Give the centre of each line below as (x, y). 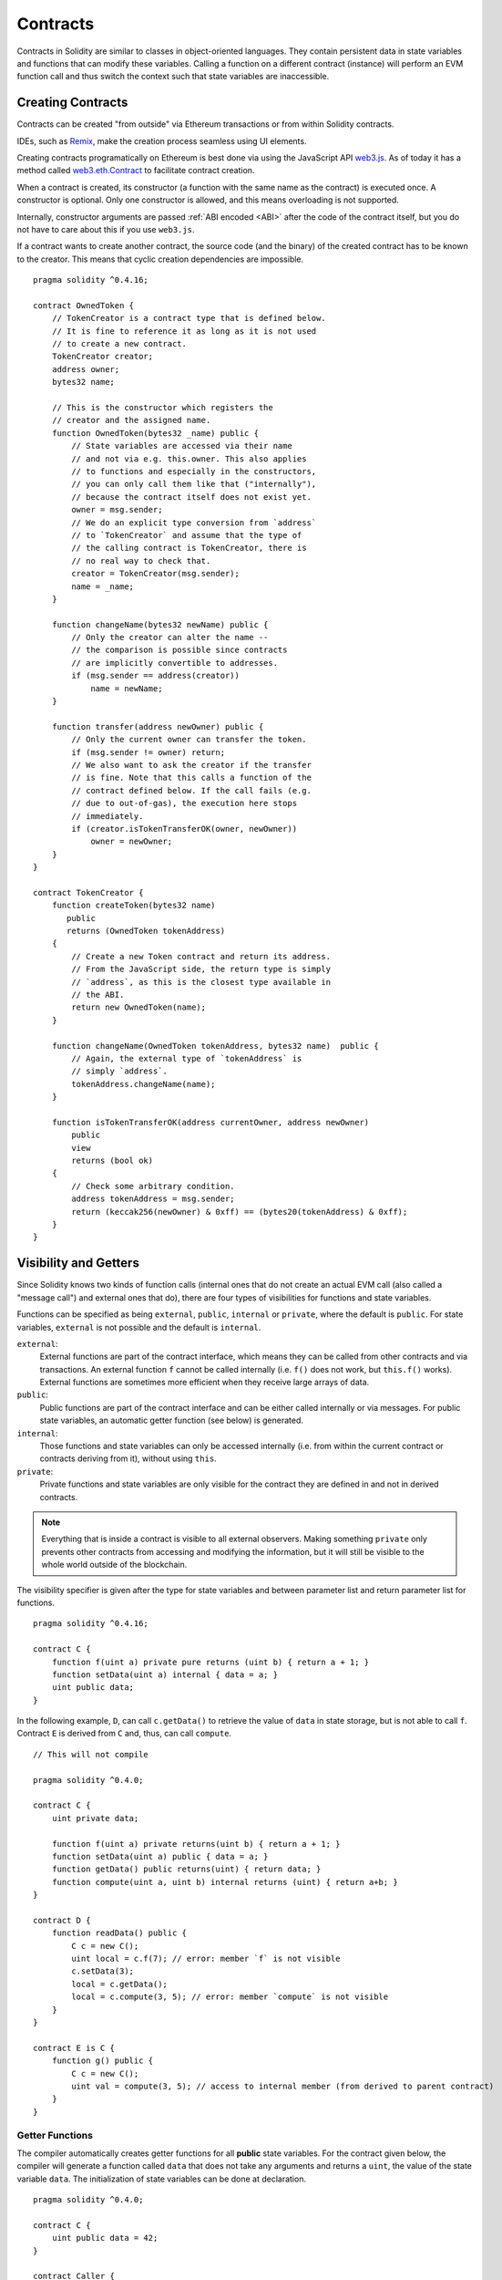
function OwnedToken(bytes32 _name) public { (155, 433)
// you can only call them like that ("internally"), (194, 484)
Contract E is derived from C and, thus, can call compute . (124, 1734)
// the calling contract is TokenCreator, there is (189, 548)
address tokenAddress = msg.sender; (154, 1199)
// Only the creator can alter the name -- (170, 637)
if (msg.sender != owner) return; (149, 752)
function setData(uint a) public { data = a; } (160, 1856)
